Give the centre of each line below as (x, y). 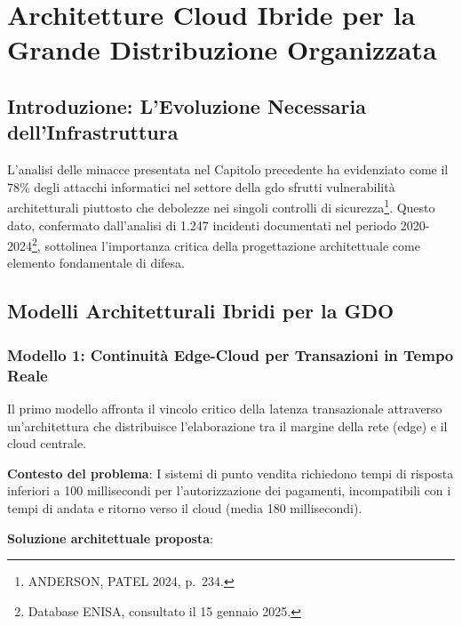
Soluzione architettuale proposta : (110, 538)
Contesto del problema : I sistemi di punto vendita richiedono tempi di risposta (231, 473)
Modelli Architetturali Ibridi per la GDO (201, 311)
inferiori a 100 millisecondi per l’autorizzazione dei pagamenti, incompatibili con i (229, 490)
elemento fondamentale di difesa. (96, 263)
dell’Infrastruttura (93, 132)
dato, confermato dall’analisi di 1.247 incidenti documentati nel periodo (202, 225)
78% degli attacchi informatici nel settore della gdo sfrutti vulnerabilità (201, 186)
